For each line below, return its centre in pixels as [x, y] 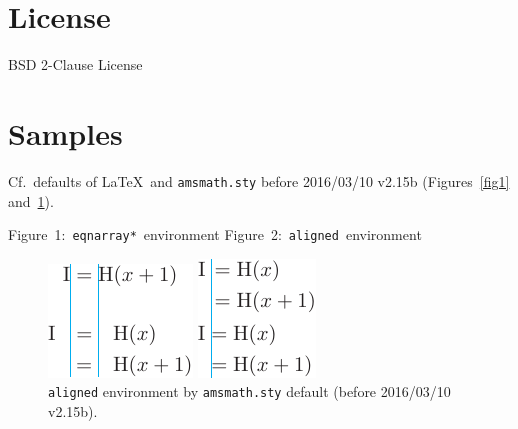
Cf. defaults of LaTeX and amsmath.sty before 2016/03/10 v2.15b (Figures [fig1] [259, 180]
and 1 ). [31, 200]
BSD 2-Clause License [75, 64]
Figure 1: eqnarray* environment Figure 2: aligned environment [215, 234]
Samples [65, 132]
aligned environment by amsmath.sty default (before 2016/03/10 [249, 391]
